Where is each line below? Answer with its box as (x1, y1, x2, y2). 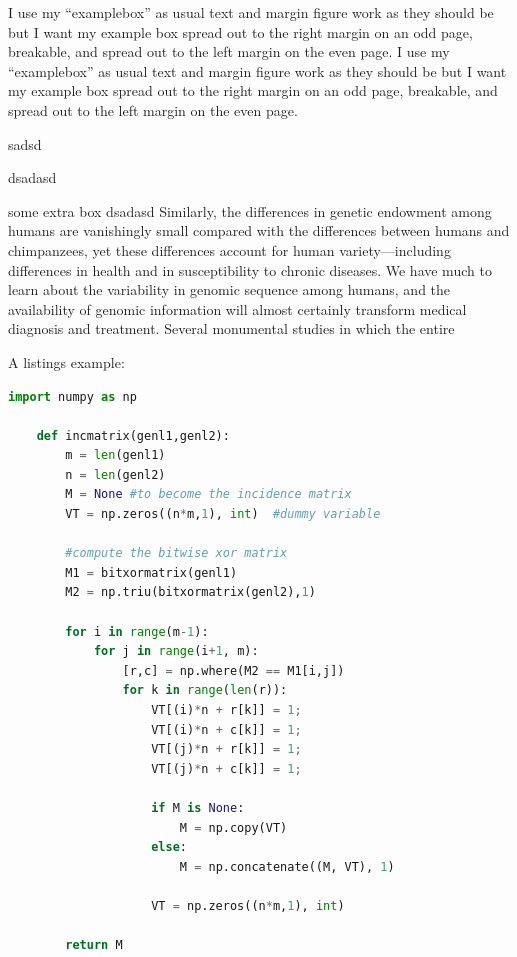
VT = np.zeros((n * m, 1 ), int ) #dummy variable (65, 507, 381, 522)
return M (65, 938, 123, 953)
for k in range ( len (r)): (122, 683, 288, 698)
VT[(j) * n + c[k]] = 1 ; (151, 761, 302, 776)
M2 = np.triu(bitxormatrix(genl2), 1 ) (65, 585, 316, 600)
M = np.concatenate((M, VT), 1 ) (179, 859, 395, 874)
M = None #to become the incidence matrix (65, 487, 352, 502)
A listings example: (8, 351, 125, 372)
